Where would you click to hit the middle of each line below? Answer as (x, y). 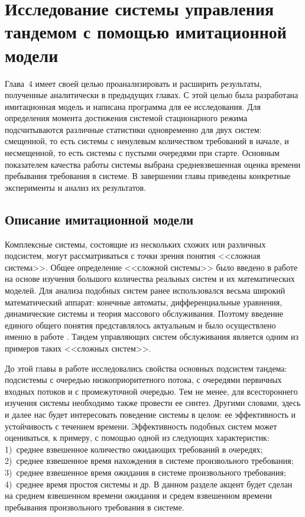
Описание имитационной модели (99, 219)
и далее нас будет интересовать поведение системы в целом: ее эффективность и (150, 414)
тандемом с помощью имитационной (146, 32)
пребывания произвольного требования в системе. (95, 507)
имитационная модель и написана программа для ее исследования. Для (133, 106)
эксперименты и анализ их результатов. (76, 187)
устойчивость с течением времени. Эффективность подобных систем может (141, 426)
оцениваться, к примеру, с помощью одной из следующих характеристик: (137, 438)
